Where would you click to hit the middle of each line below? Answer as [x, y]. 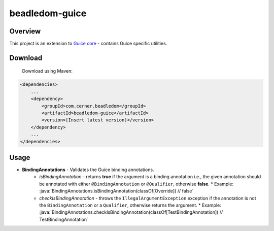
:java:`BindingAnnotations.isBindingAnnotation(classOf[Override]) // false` [116, 191]
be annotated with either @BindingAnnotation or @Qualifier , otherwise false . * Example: [136, 184]
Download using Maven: [47, 71]
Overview [25, 31]
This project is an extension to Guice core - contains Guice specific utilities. [88, 44]
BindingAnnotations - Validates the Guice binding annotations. [88, 170]
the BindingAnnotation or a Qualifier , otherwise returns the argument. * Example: [130, 205]
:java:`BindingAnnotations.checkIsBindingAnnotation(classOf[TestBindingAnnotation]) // [131, 212]
